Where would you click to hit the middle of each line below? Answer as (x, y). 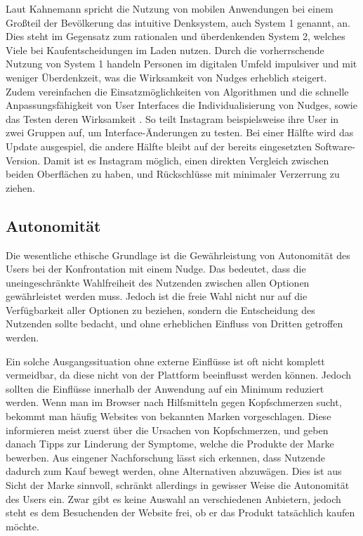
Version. (23, 160)
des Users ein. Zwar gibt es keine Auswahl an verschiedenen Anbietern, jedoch (173, 498)
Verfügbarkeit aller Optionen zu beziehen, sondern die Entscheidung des (160, 309)
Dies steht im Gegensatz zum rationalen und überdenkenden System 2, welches (176, 36)
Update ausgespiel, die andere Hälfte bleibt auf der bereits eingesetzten (159, 146)
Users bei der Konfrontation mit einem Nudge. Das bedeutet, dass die (156, 269)
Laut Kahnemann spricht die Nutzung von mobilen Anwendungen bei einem (170, 8)
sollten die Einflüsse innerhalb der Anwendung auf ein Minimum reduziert (165, 388)
